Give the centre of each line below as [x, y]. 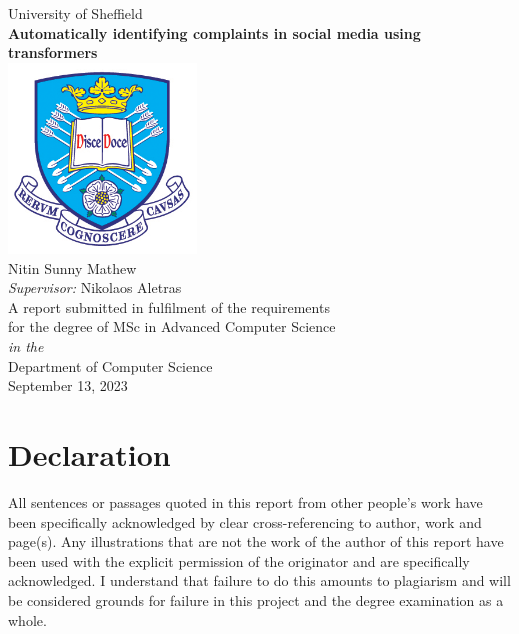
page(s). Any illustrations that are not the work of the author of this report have [256, 541]
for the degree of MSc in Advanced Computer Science [172, 326]
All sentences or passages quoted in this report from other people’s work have [245, 501]
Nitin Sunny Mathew [72, 267]
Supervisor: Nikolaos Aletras [95, 287]
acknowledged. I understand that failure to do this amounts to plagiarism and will [259, 580]
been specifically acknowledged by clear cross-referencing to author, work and [245, 521]
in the [26, 346]
